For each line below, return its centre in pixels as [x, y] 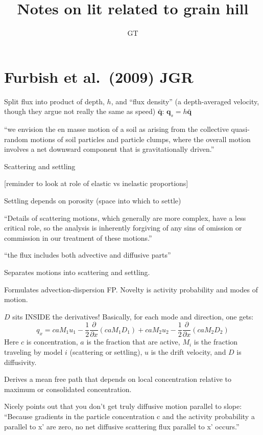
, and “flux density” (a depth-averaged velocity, [185, 101]
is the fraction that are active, [133, 342]
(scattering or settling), [106, 352]
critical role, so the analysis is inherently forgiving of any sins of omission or [123, 228]
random [16, 139]
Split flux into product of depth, [54, 101]
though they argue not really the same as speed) [80, 111]
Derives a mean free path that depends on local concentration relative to [118, 379]
